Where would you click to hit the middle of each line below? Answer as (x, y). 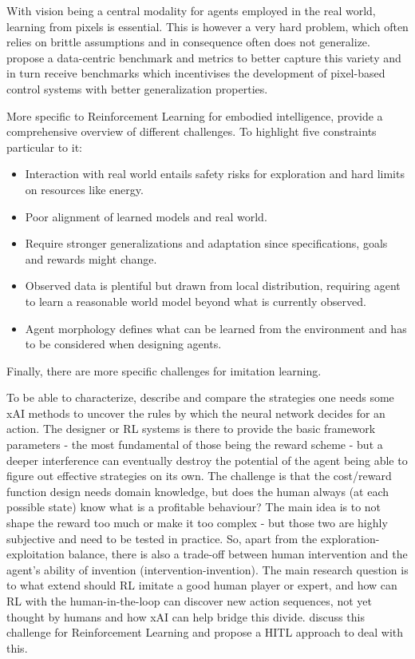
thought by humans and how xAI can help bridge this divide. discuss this (186, 616)
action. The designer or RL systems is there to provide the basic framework (191, 429)
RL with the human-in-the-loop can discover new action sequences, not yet (189, 601)
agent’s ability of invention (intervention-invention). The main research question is (207, 569)
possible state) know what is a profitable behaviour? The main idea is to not (194, 507)
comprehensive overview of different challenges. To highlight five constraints (192, 131)
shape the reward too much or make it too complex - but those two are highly (197, 523)
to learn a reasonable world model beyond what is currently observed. (196, 301)
